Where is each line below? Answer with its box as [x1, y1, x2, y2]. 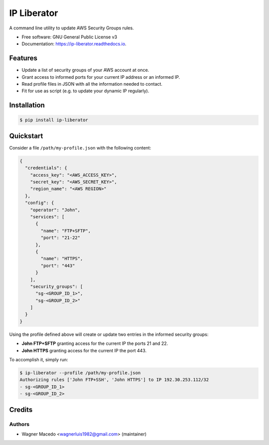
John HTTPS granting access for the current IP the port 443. [21, 347, 147, 353]
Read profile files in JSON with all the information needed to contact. [21, 81, 163, 87]
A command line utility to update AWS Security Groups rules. [9, 25, 134, 31]
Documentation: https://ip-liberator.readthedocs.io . [21, 41, 127, 47]
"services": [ [30, 214, 65, 220]
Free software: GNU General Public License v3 [21, 34, 118, 40]
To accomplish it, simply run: [9, 357, 68, 363]
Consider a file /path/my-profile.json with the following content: [9, 145, 151, 150]
